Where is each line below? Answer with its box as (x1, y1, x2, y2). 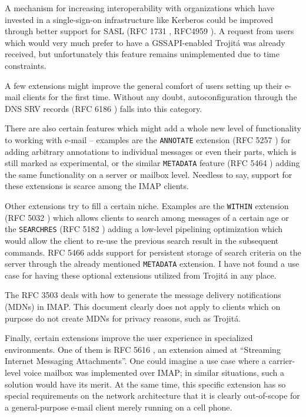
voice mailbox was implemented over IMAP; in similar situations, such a (23, 366, 285, 378)
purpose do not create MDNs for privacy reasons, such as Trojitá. (5, 312, 241, 324)
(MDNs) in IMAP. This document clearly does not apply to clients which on (5, 300, 281, 312)
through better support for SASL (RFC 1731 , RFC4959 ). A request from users (5, 25, 294, 37)
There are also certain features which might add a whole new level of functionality (5, 122, 301, 134)
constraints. (5, 59, 46, 71)
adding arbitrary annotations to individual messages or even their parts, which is (5, 145, 297, 157)
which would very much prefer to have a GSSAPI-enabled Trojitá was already (5, 36, 285, 48)
